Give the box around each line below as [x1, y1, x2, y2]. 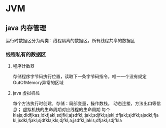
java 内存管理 [5, 24, 46, 32]
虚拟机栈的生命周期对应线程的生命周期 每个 [22, 106, 110, 113]
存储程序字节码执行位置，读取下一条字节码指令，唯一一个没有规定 [12, 74, 147, 79]
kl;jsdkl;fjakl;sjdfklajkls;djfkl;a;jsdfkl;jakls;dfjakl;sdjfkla [12, 117, 122, 123]
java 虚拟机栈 [12, 90, 40, 96]
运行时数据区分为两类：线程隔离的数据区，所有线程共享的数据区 [5, 38, 135, 43]
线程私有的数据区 [5, 51, 46, 58]
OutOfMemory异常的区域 [12, 79, 64, 86]
